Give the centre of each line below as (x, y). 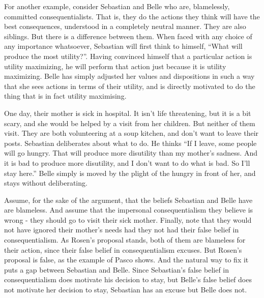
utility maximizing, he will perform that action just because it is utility (115, 66)
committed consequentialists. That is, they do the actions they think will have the (132, 16)
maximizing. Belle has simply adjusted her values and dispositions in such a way (129, 76)
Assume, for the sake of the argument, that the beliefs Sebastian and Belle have (128, 200)
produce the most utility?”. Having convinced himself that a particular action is (128, 56)
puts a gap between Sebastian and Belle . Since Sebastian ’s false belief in (116, 269)
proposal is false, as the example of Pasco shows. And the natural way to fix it (126, 260)
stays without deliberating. (46, 183)
